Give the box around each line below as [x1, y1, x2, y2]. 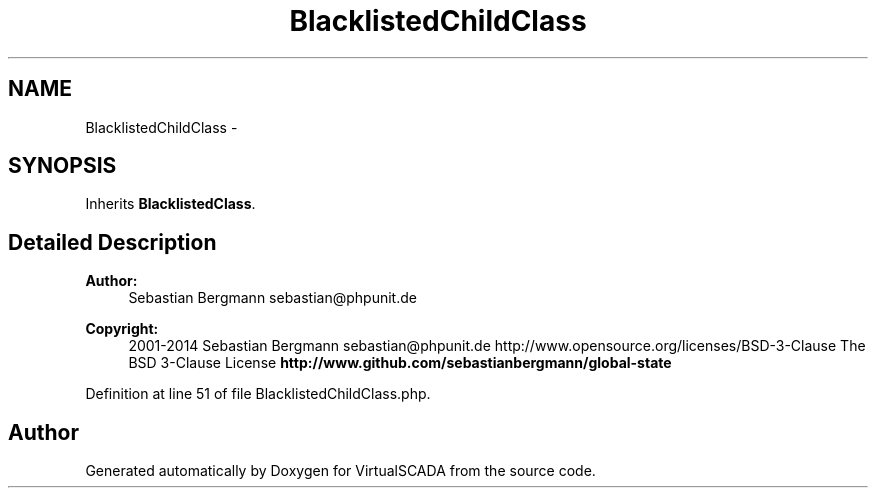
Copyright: [85, 320, 159, 338]
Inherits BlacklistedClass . [85, 195, 256, 213]
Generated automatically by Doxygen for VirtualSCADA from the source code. [85, 462, 596, 480]
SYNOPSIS [8, 153, 117, 179]
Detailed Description [8, 229, 217, 255]
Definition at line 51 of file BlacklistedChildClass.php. [85, 385, 431, 403]
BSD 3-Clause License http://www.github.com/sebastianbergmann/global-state [128, 354, 672, 372]
